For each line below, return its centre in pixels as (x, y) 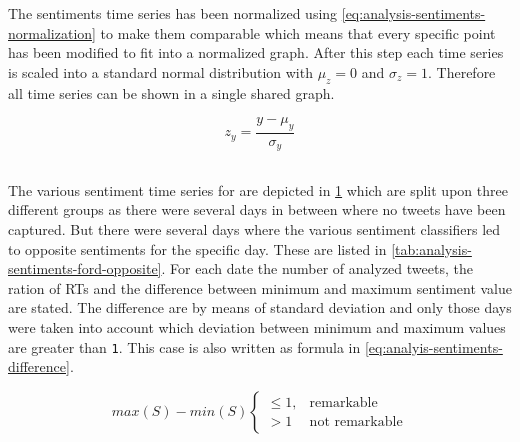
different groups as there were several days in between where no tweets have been (257, 209)
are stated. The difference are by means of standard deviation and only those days (260, 307)
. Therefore (461, 71)
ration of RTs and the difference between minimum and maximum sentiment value (260, 287)
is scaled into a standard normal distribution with (160, 71)
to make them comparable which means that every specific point (298, 32)
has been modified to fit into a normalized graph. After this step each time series (256, 52)
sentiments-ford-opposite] (85, 268)
